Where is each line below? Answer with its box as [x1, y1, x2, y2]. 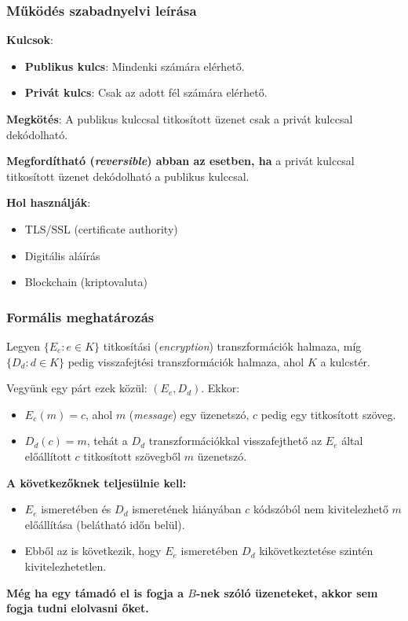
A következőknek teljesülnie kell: [6, 474, 187, 491]
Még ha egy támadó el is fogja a [6, 584, 184, 601]
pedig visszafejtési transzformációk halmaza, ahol [67, 353, 304, 369]
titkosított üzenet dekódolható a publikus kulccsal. [6, 167, 250, 184]
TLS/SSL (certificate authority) [24, 220, 178, 237]
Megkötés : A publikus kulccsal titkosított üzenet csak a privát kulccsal [6, 111, 353, 127]
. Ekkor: [201, 380, 240, 396]
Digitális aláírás [24, 247, 100, 263]
